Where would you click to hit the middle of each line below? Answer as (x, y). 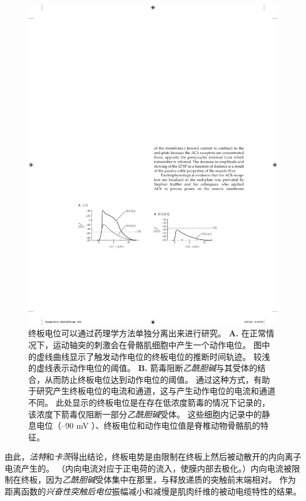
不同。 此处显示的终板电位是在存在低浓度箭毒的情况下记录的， (149, 402)
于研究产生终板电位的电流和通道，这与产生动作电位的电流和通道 (152, 391)
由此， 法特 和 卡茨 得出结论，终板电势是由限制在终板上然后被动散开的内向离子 (153, 457)
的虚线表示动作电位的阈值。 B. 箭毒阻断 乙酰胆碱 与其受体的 (143, 368)
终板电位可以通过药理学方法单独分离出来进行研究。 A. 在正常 (147, 333)
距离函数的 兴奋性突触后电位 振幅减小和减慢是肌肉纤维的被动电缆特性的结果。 (153, 491)
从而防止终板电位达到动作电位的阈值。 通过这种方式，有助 (157, 379)
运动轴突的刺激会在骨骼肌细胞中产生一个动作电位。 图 (157, 344)
